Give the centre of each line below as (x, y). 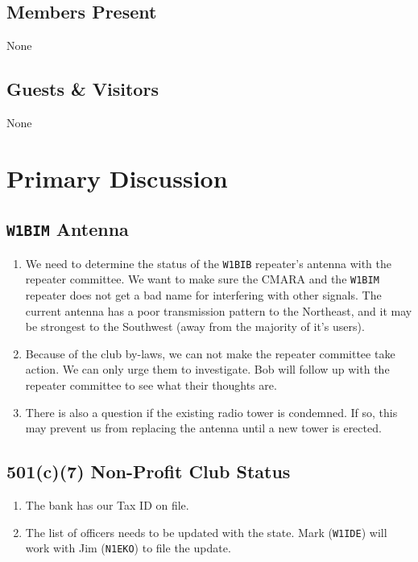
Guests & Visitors (83, 89)
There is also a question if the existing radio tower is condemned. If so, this (211, 412)
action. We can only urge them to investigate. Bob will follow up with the (207, 369)
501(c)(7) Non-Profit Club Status (149, 471)
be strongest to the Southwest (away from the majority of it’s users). (195, 326)
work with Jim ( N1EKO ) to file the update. (128, 548)
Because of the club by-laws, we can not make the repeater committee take (210, 353)
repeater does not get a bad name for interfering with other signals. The (203, 295)
